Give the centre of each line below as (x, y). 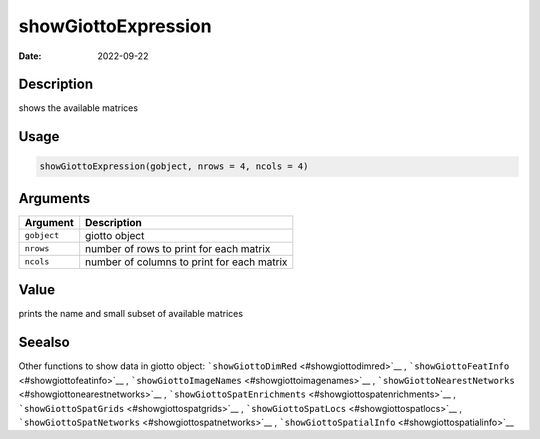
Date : (30, 56)
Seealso (44, 342)
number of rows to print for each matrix (178, 248)
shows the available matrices (78, 108)
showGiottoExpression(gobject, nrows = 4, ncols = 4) (174, 166)
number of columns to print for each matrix (186, 262)
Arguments (54, 198)
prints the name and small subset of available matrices (131, 314)
